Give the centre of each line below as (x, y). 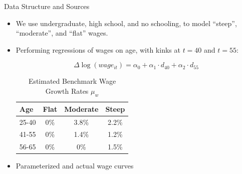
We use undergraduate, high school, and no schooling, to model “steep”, (126, 23)
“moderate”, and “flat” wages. (62, 33)
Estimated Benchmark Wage (72, 81)
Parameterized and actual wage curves (75, 166)
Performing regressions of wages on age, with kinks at (98, 49)
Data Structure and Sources (47, 6)
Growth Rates (67, 91)
